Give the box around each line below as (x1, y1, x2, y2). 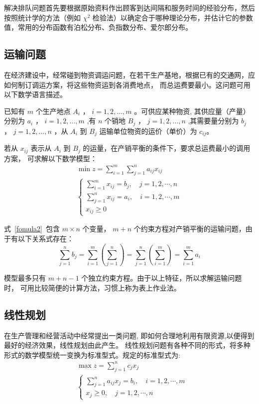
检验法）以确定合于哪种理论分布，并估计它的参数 (92, 12, 253, 22)
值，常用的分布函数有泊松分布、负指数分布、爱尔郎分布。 (4, 22, 192, 32)
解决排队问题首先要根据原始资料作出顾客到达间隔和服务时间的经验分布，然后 (4, 2, 255, 12)
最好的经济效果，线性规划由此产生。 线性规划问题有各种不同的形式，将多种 (4, 340, 251, 350)
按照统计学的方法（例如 (4, 12, 81, 22)
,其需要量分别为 (188, 115, 239, 126)
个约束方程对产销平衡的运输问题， (133, 223, 246, 234)
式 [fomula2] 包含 (4, 223, 60, 234)
